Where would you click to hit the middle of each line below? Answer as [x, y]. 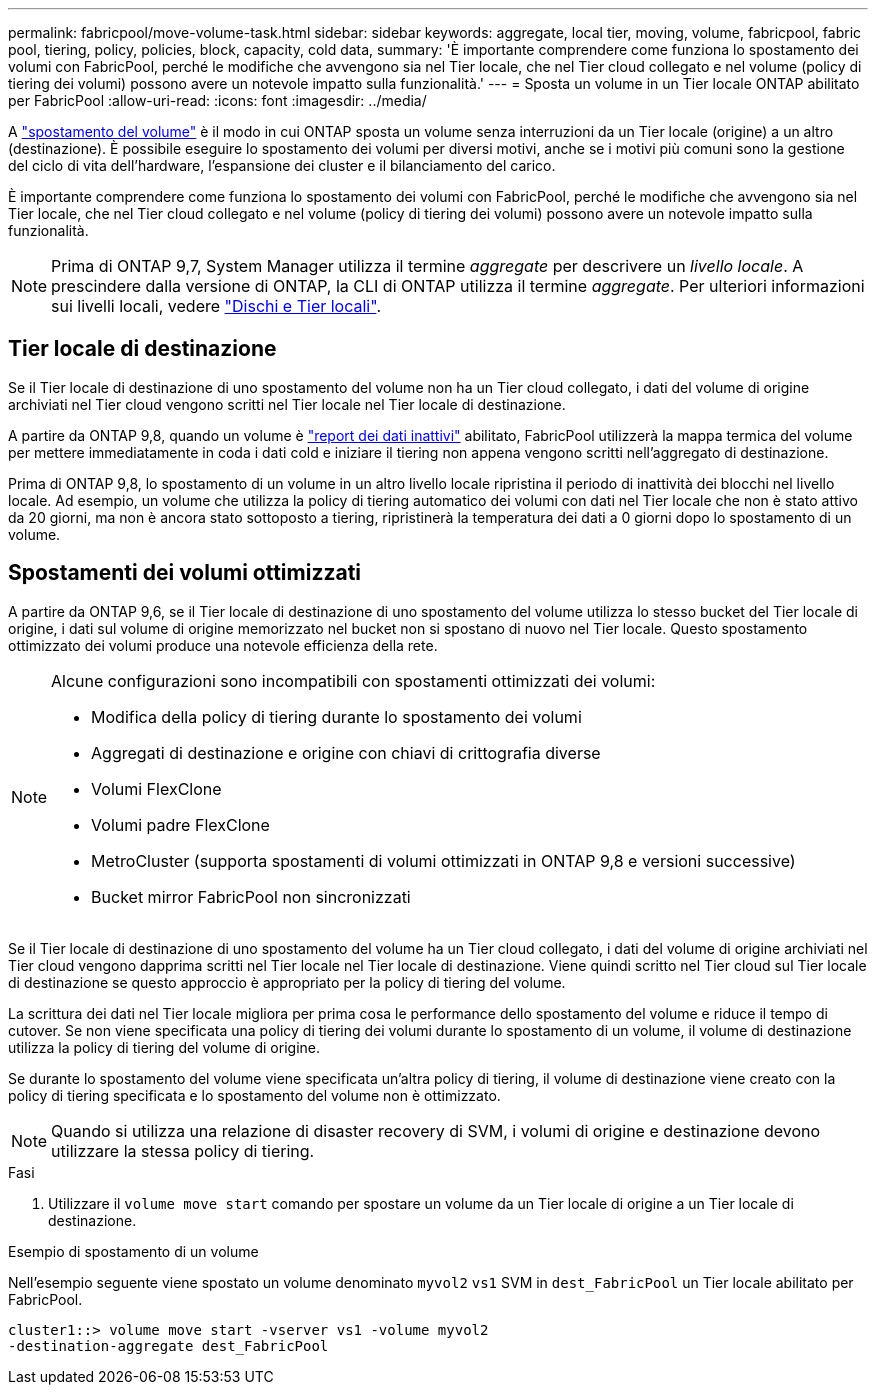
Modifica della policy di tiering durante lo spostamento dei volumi [336, 716]
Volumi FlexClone [156, 788]
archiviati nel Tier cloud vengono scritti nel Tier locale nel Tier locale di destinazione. [287, 404]
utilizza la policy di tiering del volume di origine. [164, 1047]
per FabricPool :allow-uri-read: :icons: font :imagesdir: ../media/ [217, 100]
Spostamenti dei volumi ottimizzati [185, 573]
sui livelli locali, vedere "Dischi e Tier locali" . [216, 306]
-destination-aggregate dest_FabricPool [168, 1345]
